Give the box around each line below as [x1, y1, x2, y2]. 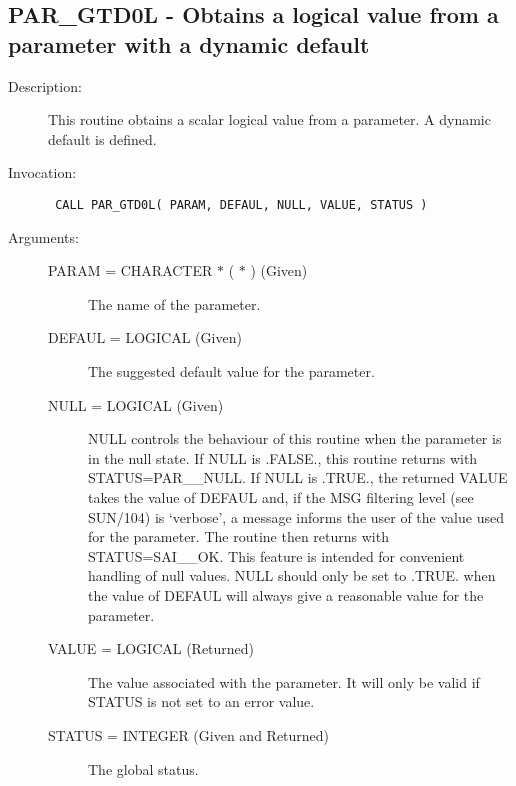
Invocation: [8, 162, 77, 183]
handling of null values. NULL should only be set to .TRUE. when [88, 565, 496, 586]
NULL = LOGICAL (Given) [48, 394, 224, 415]
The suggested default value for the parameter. [88, 361, 375, 381]
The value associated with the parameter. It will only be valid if [88, 671, 480, 692]
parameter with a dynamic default [8, 28, 370, 59]
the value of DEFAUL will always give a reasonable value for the [88, 584, 484, 605]
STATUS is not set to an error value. [88, 691, 315, 712]
